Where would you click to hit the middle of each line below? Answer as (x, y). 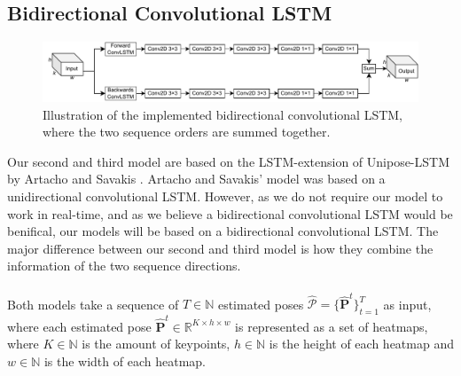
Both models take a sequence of (93, 304)
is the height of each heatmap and (361, 344)
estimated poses (261, 304)
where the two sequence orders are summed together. (187, 132)
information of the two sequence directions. (124, 266)
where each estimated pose (79, 326)
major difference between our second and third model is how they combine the (220, 248)
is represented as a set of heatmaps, (332, 326)
